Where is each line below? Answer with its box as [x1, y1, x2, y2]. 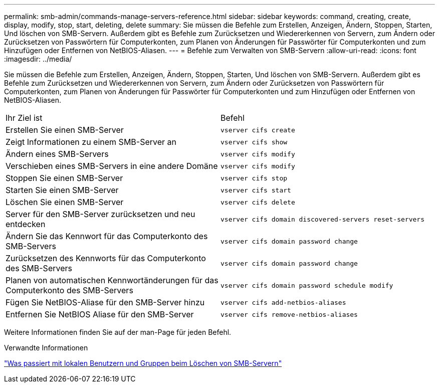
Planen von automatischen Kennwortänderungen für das [6, 275, 218, 285]
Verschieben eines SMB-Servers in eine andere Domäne [6, 161, 218, 171]
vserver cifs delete [221, 198, 295, 206]
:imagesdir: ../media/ [4, 55, 72, 63]
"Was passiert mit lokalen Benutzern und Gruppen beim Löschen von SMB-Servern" [4, 359, 282, 367]
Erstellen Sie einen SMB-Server [6, 125, 124, 135]
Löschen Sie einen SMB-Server [6, 197, 124, 207]
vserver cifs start [221, 186, 291, 194]
